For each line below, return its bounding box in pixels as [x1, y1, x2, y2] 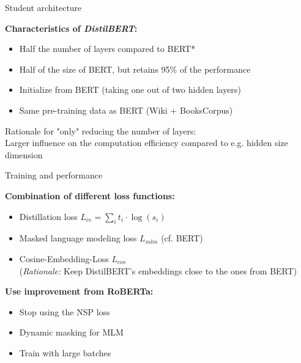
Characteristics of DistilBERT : [5, 21, 138, 34]
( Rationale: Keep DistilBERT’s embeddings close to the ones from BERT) [19, 264, 297, 277]
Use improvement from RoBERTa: [5, 285, 154, 298]
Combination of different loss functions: [5, 189, 175, 202]
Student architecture [5, 1, 82, 13]
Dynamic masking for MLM [19, 326, 124, 339]
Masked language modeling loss [19, 232, 137, 244]
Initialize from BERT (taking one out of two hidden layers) [19, 83, 241, 96]
